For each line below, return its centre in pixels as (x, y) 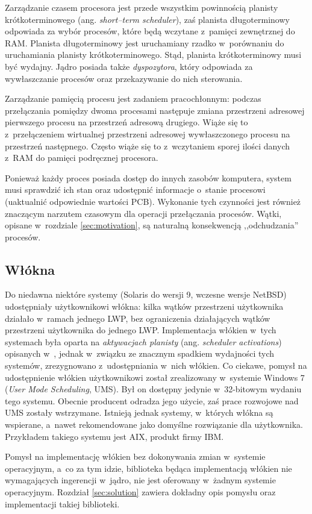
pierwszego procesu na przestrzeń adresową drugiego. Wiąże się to (126, 122)
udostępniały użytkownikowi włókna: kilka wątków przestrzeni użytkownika (144, 306)
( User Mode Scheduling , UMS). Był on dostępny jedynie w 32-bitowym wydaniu (153, 389)
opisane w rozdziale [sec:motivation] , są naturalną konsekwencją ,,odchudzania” (152, 225)
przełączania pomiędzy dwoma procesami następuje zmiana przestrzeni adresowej (155, 110)
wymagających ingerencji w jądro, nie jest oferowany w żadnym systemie (140, 480)
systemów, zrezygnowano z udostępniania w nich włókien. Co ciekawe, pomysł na (156, 365)
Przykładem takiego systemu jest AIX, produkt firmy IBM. (114, 436)
